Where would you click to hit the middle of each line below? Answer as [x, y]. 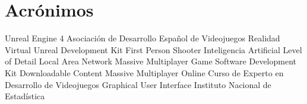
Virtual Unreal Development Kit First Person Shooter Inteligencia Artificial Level [153, 49]
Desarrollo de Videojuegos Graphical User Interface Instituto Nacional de [138, 84]
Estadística [25, 96]
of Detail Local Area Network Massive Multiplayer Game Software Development [151, 61]
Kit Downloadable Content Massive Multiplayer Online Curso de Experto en [144, 72]
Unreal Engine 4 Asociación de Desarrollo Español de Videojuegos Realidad [143, 38]
